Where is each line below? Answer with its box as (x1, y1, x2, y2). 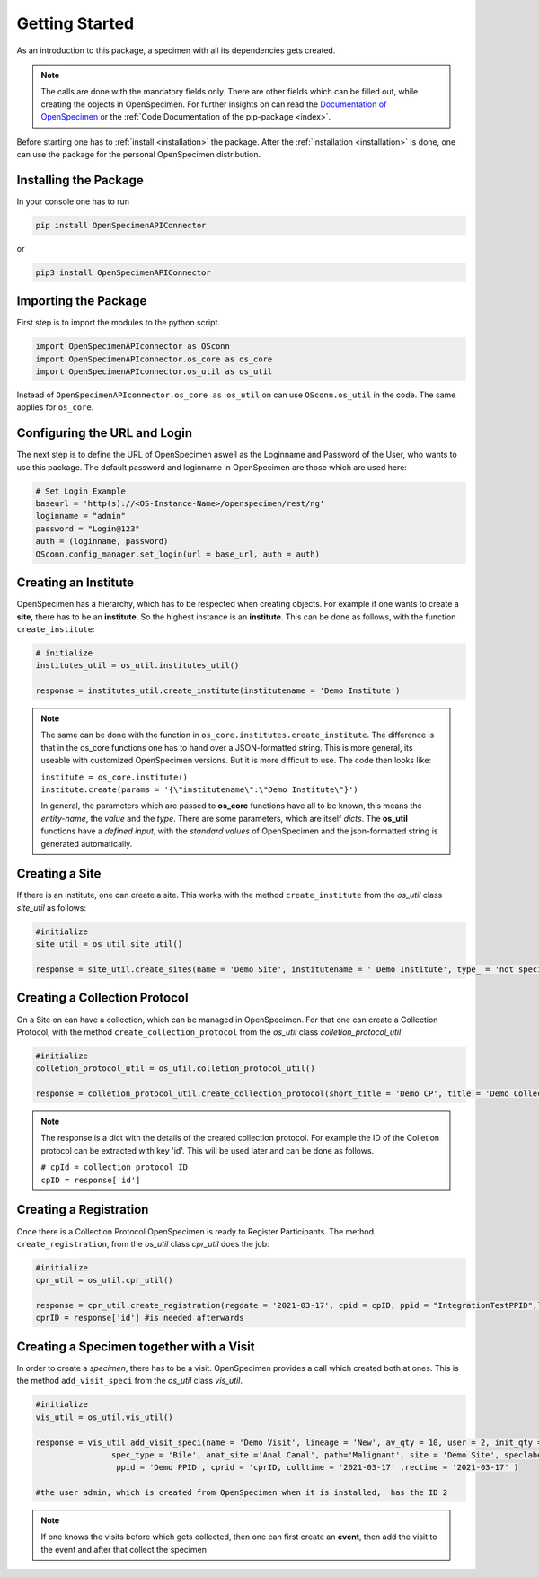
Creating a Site (16, 866, 102, 881)
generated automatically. (40, 838, 133, 849)
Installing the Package (16, 172, 144, 188)
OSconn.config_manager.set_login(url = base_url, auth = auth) (35, 548, 321, 559)
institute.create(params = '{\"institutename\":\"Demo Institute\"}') (40, 785, 358, 795)
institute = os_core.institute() (40, 771, 189, 782)
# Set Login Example (35, 486, 126, 496)
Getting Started (16, 13, 135, 33)
